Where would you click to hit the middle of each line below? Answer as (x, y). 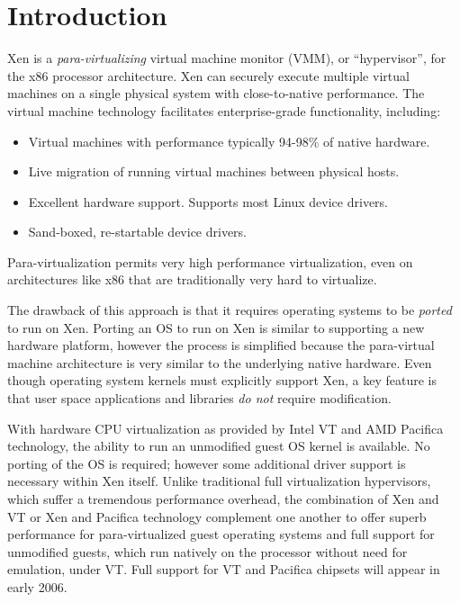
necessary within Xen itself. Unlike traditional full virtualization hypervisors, (219, 481)
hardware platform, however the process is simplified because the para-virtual (221, 345)
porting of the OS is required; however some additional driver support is (207, 463)
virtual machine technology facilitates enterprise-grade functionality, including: (224, 110)
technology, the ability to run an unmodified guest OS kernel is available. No (219, 446)
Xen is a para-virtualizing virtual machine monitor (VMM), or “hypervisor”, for (227, 58)
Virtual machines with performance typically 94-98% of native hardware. (229, 141)
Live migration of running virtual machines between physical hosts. (214, 171)
